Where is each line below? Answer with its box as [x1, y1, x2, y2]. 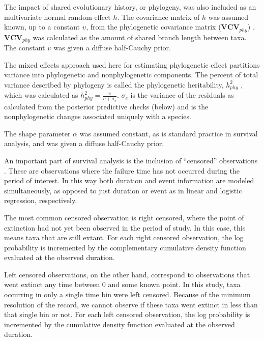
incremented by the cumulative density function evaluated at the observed [4, 319, 235, 329]
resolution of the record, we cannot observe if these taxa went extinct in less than [4, 299, 258, 309]
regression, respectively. [4, 195, 77, 206]
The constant [4, 42, 45, 53]
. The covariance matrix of [117, 11, 200, 22]
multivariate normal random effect [4, 11, 111, 22]
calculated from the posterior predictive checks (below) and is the [4, 101, 209, 111]
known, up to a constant [4, 21, 80, 32]
